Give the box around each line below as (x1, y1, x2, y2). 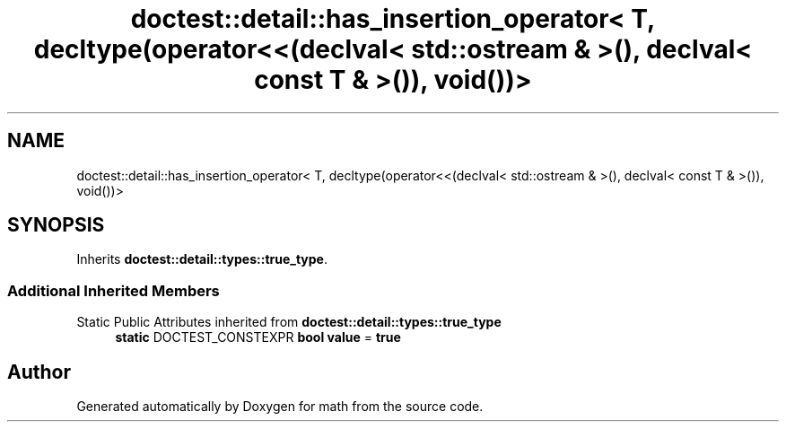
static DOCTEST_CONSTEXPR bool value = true (115, 329, 401, 346)
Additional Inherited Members (7, 281, 220, 300)
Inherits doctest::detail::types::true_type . (76, 251, 328, 267)
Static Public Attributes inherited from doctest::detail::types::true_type (76, 314, 502, 330)
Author (7, 360, 71, 383)
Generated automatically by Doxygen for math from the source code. (76, 398, 484, 415)
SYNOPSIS (7, 214, 105, 237)
